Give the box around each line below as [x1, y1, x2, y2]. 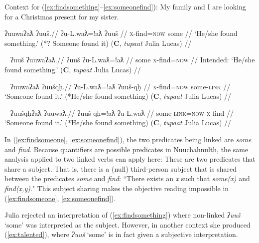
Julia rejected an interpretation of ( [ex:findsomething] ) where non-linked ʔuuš [4, 210, 241, 220]
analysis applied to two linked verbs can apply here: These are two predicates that [4, 154, 256, 164]
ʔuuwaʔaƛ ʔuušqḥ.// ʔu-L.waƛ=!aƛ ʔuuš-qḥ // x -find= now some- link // [10, 81, 231, 91]
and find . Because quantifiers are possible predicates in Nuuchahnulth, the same [4, 144, 249, 154]
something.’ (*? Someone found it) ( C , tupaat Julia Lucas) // [4, 37, 192, 48]
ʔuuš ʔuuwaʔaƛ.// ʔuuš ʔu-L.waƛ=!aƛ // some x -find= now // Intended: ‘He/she [10, 54, 255, 65]
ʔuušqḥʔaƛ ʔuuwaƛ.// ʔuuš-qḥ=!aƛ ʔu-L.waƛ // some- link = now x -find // [10, 107, 234, 118]
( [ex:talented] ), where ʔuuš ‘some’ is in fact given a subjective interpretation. [4, 229, 238, 240]
